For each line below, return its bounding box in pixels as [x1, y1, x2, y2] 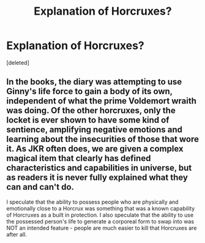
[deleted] [6, 59, 29, 66]
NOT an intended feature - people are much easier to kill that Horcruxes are [6, 224, 197, 231]
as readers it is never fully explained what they [6, 173, 188, 183]
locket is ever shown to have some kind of [6, 115, 170, 125]
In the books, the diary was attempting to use [6, 77, 182, 87]
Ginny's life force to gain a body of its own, [6, 86, 173, 97]
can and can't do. [6, 182, 75, 192]
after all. [6, 231, 28, 238]
